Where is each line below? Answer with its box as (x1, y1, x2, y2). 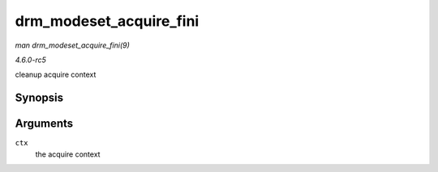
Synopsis (15, 91, 64, 105)
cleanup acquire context (15, 69, 97, 80)
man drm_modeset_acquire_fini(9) (15, 40, 130, 50)
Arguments (15, 117, 74, 131)
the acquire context (35, 149, 101, 159)
